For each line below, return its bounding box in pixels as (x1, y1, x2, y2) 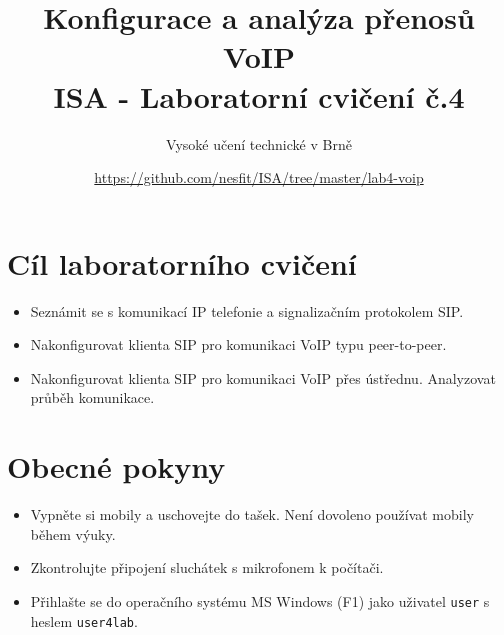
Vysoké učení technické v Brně (166, 133, 352, 154)
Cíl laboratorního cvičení (7, 242, 357, 283)
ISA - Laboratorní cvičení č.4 (53, 75, 465, 116)
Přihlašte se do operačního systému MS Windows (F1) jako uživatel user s (30, 590, 490, 611)
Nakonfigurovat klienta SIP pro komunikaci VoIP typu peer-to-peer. (30, 334, 447, 355)
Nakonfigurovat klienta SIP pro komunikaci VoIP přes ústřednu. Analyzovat (30, 367, 496, 388)
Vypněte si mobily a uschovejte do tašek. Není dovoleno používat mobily (30, 504, 474, 525)
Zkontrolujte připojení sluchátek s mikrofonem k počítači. (30, 557, 384, 578)
